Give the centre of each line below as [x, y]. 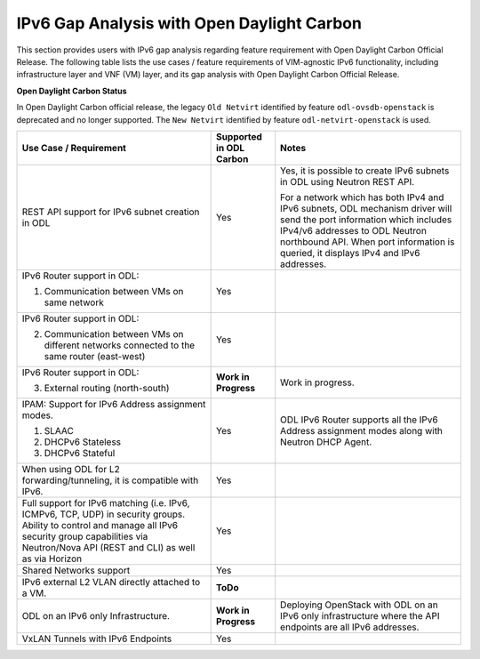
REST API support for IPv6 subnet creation [111, 212]
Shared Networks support [76, 570]
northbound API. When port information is [368, 242]
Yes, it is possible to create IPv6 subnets [365, 171]
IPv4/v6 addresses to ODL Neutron [353, 230]
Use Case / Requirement [74, 148]
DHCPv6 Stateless [83, 442]
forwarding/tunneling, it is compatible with [110, 480]
